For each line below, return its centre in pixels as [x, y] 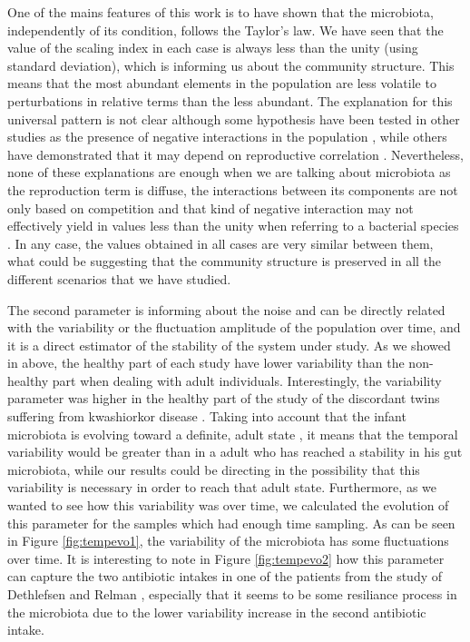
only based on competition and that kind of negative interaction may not [211, 207]
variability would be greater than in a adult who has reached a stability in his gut [235, 452]
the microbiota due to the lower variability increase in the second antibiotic [217, 612]
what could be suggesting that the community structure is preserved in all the [225, 261]
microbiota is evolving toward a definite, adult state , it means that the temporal [233, 434]
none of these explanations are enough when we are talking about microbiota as [229, 172]
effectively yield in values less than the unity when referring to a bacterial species [233, 226]
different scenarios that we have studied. [119, 278]
